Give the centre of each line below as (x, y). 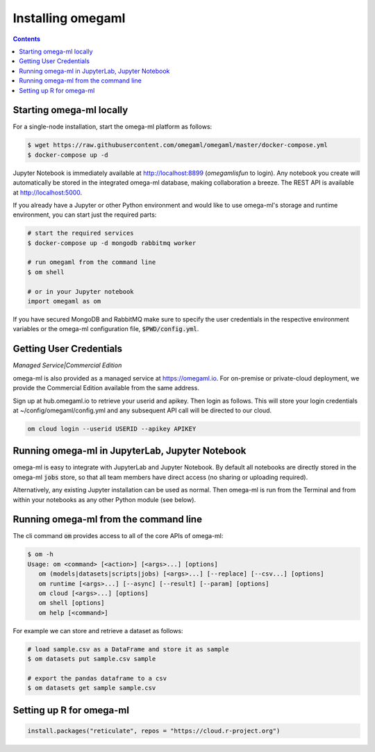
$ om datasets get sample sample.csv (92, 688)
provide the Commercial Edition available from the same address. (106, 388)
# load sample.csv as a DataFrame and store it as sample (128, 649)
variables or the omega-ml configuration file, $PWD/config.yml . (106, 329)
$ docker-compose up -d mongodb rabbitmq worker (112, 243)
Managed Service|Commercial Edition (67, 365)
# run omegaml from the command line (92, 262)
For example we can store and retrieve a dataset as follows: (98, 630)
